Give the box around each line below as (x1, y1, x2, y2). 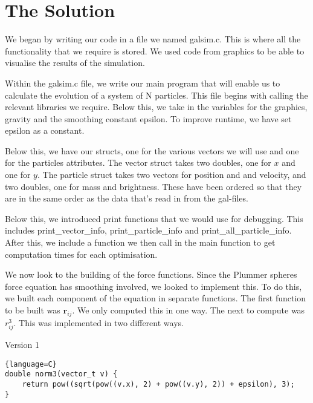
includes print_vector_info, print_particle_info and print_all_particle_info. (5, 224, 292, 237)
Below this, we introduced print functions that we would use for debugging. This (5, 212, 303, 224)
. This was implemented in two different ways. (13, 316, 184, 329)
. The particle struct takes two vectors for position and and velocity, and (37, 168, 306, 181)
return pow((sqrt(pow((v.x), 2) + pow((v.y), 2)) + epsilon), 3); (22, 379, 295, 388)
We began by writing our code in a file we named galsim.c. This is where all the (5, 33, 301, 45)
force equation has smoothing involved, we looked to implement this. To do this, (5, 280, 302, 292)
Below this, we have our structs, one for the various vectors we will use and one (5, 144, 299, 157)
